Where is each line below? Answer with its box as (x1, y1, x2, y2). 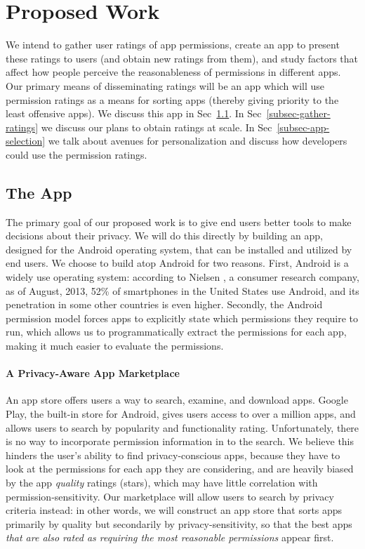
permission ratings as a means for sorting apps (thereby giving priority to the (6, 92, 339, 107)
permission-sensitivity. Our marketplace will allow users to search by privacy (6, 489, 334, 503)
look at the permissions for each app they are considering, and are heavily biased (6, 461, 354, 476)
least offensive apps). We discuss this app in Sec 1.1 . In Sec (6, 106, 262, 121)
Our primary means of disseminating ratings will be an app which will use (6, 78, 325, 93)
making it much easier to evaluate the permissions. (6, 338, 224, 353)
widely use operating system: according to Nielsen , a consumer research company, (6, 270, 359, 284)
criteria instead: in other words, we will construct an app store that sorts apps (6, 503, 343, 517)
